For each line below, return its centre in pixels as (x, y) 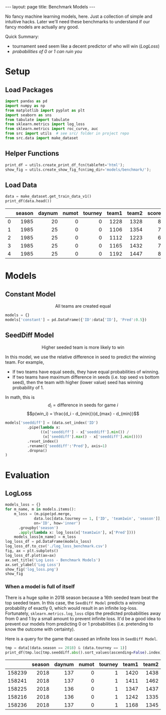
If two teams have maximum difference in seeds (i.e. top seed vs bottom (86, 377)
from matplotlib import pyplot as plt (45, 110)
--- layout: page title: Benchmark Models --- (50, 7)
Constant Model (30, 294)
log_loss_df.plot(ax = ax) (31, 555)
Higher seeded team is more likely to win (83, 347)
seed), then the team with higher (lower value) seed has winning (78, 382)
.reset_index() (42, 441)
